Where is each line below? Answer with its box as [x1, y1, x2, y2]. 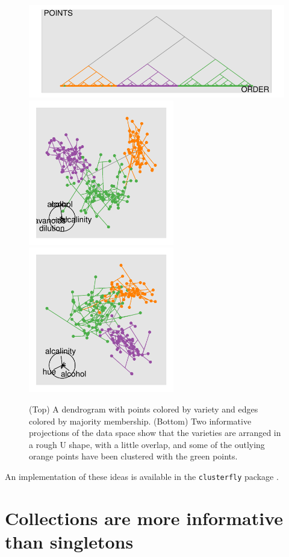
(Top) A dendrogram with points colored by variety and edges [29, 402, 258, 415]
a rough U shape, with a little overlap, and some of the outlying [29, 438, 265, 450]
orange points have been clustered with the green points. [29, 450, 238, 462]
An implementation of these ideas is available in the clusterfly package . [5, 470, 279, 482]
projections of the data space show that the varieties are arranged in [29, 426, 281, 439]
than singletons [5, 529, 134, 553]
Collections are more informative [5, 505, 284, 530]
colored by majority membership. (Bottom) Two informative [29, 414, 252, 427]
